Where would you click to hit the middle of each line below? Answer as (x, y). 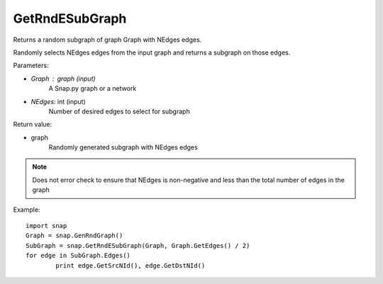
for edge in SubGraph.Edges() (78, 256)
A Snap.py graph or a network (93, 89)
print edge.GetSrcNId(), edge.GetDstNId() (131, 265)
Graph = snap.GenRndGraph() (74, 236)
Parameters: (31, 66)
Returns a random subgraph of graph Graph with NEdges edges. (107, 40)
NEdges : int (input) (59, 101)
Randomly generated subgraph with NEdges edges (123, 147)
